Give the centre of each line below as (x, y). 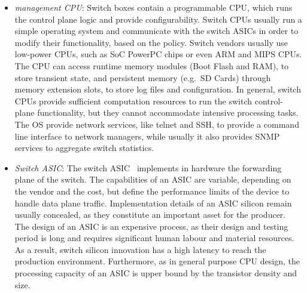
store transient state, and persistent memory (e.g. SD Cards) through (143, 77)
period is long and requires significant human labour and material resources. (154, 238)
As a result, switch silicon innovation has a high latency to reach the (140, 249)
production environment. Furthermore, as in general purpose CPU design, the (157, 261)
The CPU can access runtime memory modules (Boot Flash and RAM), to (152, 65)
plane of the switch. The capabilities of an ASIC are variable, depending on (153, 179)
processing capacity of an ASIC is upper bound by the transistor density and (156, 273)
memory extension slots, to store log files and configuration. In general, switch (158, 89)
